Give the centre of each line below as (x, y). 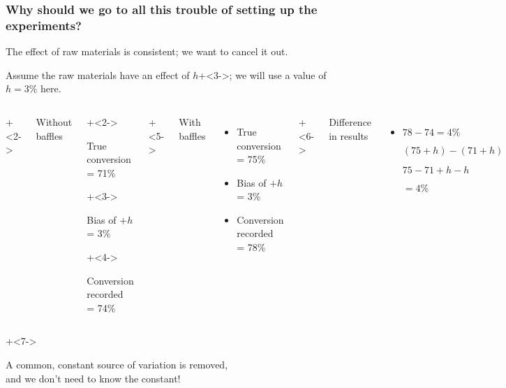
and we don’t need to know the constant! (93, 378)
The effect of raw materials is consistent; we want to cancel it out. (147, 51)
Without (54, 121)
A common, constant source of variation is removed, (117, 365)
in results (349, 135)
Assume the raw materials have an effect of (98, 74)
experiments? (44, 25)
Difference (350, 121)
